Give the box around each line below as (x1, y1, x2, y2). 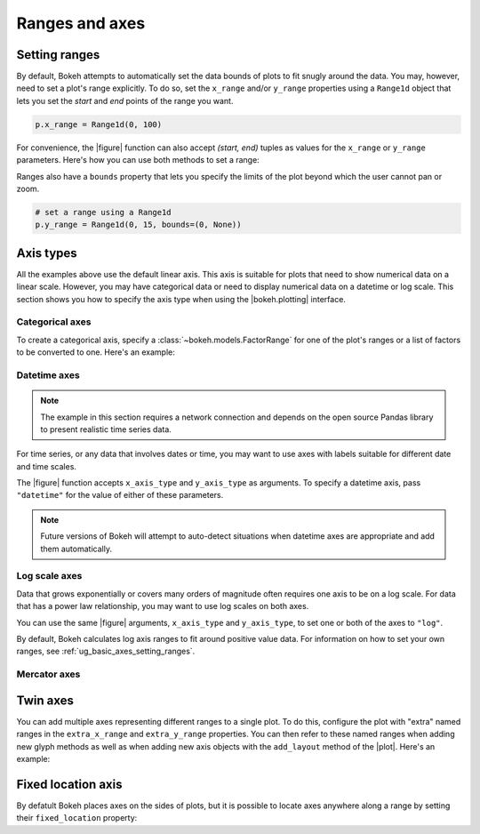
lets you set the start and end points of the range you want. (16, 95, 234, 106)
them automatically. (40, 543, 113, 554)
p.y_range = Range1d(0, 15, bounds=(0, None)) (35, 220, 242, 230)
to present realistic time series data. (40, 423, 172, 435)
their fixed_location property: (16, 813, 138, 823)
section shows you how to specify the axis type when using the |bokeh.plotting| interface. (16, 293, 347, 304)
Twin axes (16, 693, 75, 708)
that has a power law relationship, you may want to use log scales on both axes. (16, 601, 309, 612)
